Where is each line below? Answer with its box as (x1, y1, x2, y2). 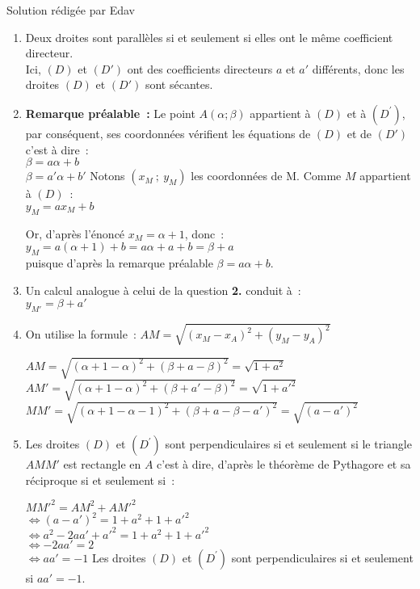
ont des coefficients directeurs (127, 60, 273, 77)
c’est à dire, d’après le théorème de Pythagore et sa (157, 456, 411, 473)
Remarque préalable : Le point (25, 104, 195, 121)
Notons (90, 167, 125, 184)
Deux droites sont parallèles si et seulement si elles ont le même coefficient (25, 28, 393, 45)
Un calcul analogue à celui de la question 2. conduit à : (25, 281, 301, 298)
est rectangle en (63, 456, 141, 473)
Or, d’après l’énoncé (25, 225, 125, 242)
